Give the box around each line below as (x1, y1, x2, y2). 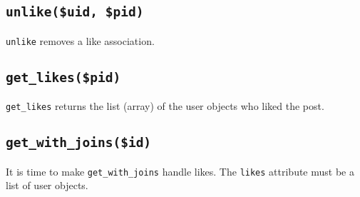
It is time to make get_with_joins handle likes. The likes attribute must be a (6, 163, 354, 178)
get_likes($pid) (6, 69, 121, 85)
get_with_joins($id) (6, 135, 152, 151)
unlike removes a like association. (6, 33, 155, 48)
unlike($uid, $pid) (6, 4, 144, 20)
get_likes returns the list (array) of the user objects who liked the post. (6, 98, 324, 113)
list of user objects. (6, 178, 88, 193)
